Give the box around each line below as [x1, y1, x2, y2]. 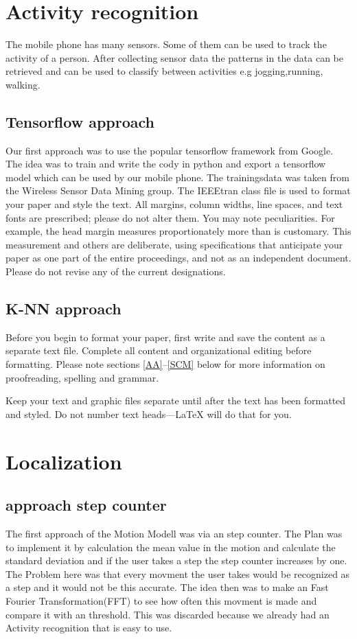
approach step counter [5, 494, 167, 515]
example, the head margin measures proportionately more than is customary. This [5, 224, 352, 238]
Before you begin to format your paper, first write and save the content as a [5, 329, 325, 344]
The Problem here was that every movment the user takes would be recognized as [5, 566, 350, 581]
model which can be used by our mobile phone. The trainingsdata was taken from [5, 170, 349, 184]
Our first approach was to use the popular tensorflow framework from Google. [5, 143, 334, 157]
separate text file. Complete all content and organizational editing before [5, 343, 312, 358]
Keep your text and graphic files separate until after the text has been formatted [5, 393, 346, 408]
